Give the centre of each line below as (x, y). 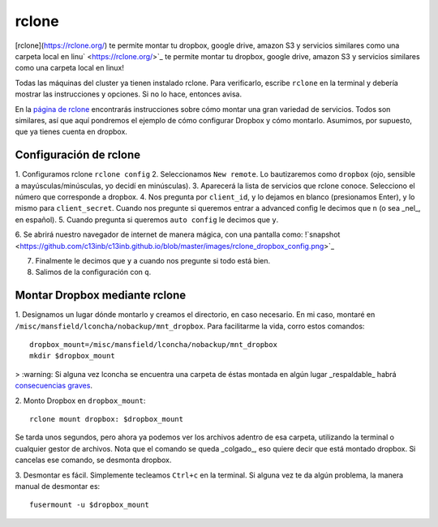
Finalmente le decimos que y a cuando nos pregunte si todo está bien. (153, 260)
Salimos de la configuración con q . (93, 272)
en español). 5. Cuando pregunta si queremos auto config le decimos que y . (147, 220)
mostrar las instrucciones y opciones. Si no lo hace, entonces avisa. (129, 94)
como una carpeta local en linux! (70, 68)
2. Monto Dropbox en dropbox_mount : (80, 401)
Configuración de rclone (78, 155)
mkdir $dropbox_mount (72, 356)
